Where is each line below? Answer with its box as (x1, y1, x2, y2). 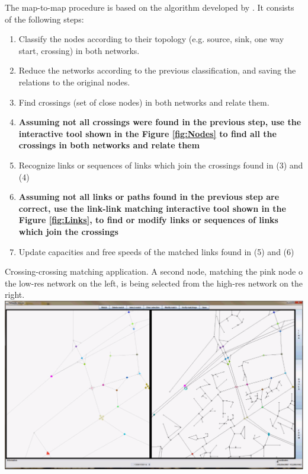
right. (5, 288, 25, 301)
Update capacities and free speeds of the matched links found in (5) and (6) (18, 245, 294, 257)
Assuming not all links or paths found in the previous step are (18, 190, 280, 203)
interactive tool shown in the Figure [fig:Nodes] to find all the (18, 127, 277, 139)
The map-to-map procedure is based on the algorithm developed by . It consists (5, 1, 294, 13)
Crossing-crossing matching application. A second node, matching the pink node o (5, 265, 303, 278)
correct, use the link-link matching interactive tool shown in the (18, 202, 286, 214)
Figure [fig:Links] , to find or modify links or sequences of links (18, 214, 278, 226)
